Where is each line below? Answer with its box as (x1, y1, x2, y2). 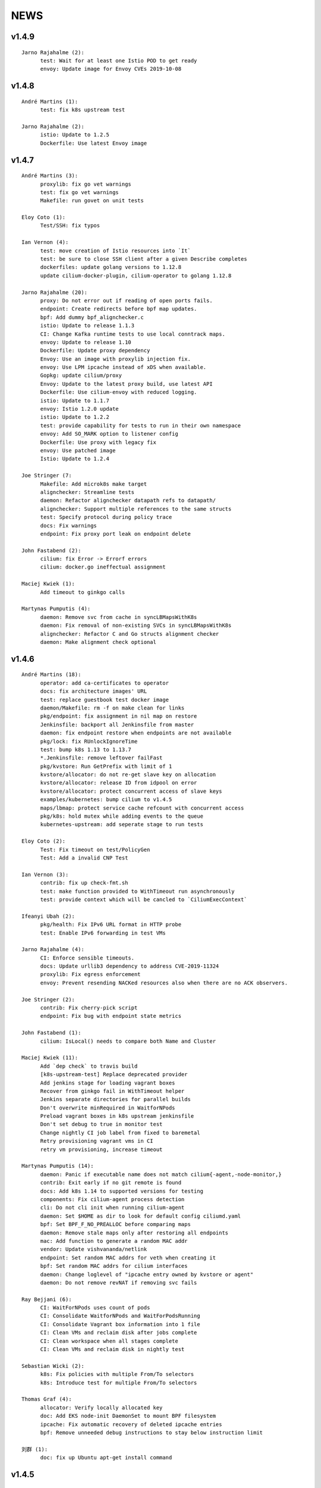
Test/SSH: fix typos (40, 222, 100, 229)
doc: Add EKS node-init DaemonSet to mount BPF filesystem (40, 1412, 216, 1420)
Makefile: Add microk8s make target (40, 480, 147, 487)
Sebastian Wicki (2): (21, 1362, 84, 1369)
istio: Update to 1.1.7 (40, 397, 110, 404)
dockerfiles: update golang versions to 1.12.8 (40, 264, 181, 271)
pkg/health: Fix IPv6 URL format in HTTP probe (40, 921, 181, 928)
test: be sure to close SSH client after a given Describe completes (40, 256, 247, 262)
